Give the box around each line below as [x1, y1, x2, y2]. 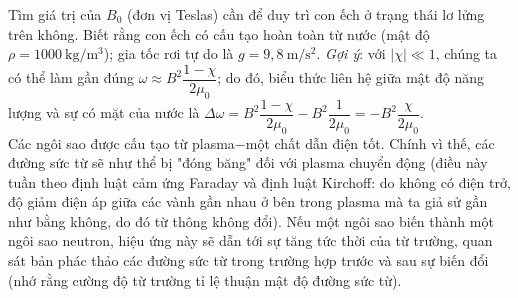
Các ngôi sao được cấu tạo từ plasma [8, 132, 235, 153]
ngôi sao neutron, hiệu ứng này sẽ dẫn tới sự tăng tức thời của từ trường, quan [8, 230, 493, 251]
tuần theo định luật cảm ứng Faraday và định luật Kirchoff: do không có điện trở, [8, 171, 511, 192]
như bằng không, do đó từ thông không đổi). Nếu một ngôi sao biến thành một [8, 210, 494, 231]
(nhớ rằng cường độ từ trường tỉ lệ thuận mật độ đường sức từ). [8, 269, 402, 290]
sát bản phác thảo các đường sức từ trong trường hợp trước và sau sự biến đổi [8, 250, 489, 271]
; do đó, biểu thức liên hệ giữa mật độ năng [217, 67, 484, 88]
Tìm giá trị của [8, 4, 102, 24]
